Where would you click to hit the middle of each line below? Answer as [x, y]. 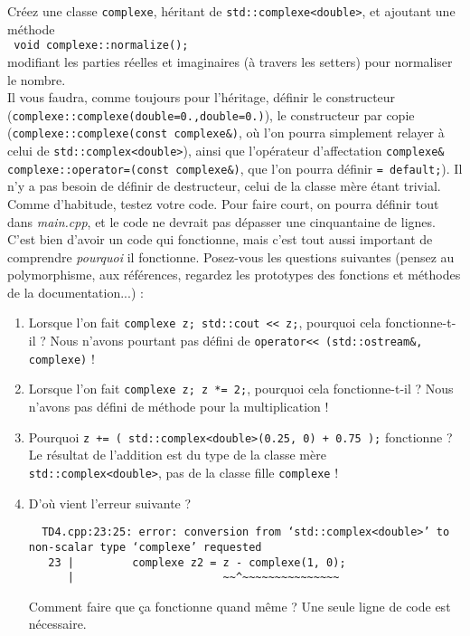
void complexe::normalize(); [101, 46]
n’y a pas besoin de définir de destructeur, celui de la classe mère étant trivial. [224, 186]
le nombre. [37, 79]
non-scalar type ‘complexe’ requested [145, 547]
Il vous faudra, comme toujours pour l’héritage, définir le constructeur [202, 97]
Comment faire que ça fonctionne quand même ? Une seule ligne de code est [240, 606]
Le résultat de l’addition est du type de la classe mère [177, 455]
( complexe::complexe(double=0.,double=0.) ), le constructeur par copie [211, 114]
